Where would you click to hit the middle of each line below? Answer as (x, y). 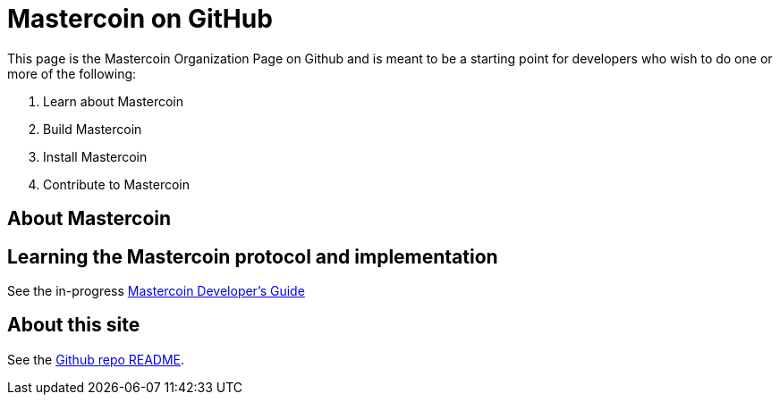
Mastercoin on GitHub (140, 19)
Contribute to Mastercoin (117, 184)
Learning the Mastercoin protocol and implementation (253, 256)
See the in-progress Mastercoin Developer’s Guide (156, 291)
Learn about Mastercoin (113, 101)
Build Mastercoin (93, 129)
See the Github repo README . (96, 359)
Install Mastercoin (95, 156)
